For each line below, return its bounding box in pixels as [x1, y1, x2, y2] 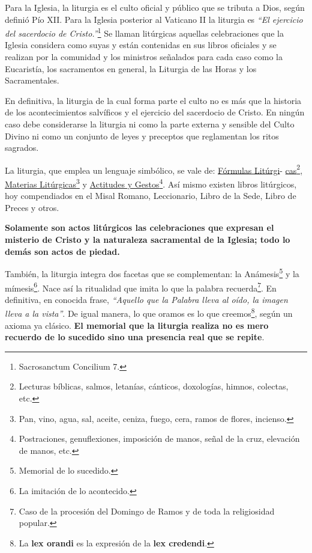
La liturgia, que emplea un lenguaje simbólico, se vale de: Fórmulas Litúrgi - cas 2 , [5, 162, 303, 176]
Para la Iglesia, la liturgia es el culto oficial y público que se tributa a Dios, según [5, 1, 305, 13]
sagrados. [5, 141, 39, 154]
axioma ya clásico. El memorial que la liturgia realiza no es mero [5, 319, 269, 331]
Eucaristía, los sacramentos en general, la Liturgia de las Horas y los [5, 62, 257, 75]
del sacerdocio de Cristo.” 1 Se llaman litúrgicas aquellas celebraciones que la [5, 25, 284, 39]
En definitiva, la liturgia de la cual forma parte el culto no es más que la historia [5, 94, 302, 106]
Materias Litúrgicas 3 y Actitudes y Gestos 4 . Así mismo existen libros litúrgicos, [5, 176, 297, 190]
